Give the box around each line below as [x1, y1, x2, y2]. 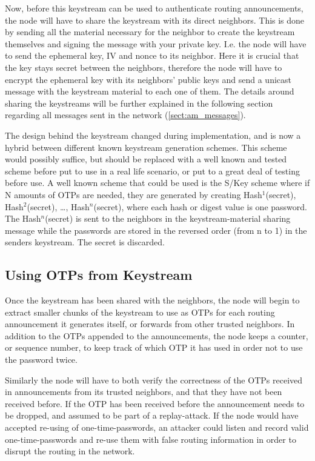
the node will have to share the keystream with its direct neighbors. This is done [5, 13, 305, 26]
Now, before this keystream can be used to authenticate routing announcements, [5, 2, 303, 14]
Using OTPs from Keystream [5, 265, 193, 284]
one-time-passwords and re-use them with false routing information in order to [5, 433, 296, 445]
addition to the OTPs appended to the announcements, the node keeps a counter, [5, 329, 308, 342]
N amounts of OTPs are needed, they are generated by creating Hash [5, 188, 262, 201]
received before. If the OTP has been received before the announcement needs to [5, 397, 305, 410]
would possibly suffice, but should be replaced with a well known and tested [5, 153, 287, 165]
